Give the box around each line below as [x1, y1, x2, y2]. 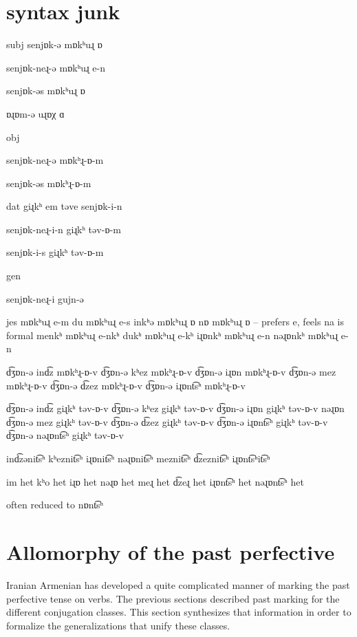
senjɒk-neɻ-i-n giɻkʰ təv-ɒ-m [6, 222, 121, 236]
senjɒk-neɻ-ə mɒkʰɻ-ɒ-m [6, 153, 104, 167]
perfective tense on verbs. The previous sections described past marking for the [6, 591, 340, 605]
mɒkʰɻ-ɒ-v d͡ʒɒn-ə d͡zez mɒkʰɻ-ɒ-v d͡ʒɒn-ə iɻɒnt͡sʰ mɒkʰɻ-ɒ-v [6, 378, 246, 392]
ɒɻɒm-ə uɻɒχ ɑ [6, 106, 65, 120]
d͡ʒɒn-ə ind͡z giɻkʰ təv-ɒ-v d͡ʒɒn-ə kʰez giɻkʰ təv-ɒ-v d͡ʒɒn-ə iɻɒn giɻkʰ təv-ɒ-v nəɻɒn [6, 401, 345, 415]
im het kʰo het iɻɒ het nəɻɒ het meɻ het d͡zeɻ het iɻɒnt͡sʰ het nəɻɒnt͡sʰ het [6, 474, 304, 488]
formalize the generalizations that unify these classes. [6, 618, 230, 632]
